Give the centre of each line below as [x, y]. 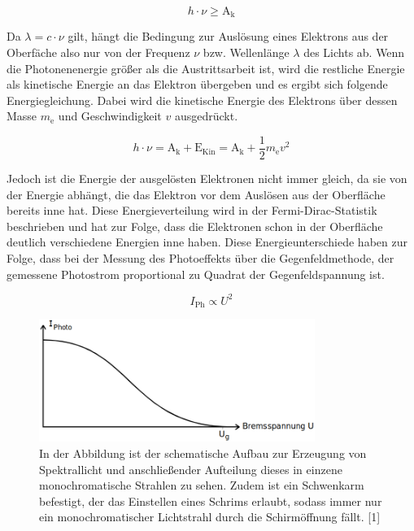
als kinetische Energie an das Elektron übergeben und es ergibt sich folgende [197, 84]
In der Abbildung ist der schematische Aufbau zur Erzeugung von [203, 453]
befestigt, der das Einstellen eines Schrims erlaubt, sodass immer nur [211, 501]
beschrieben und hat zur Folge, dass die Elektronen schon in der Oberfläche [195, 226]
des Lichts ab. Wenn [354, 52]
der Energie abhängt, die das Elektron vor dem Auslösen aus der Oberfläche [196, 194]
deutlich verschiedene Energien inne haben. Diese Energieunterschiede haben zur [207, 242]
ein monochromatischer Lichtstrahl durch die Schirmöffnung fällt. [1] [210, 517]
